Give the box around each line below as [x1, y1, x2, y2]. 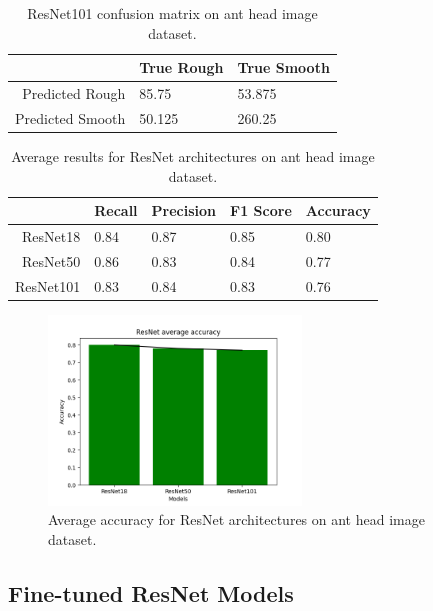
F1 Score [230, 200, 292, 221]
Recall [94, 200, 138, 221]
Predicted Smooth [15, 107, 126, 128]
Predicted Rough [22, 83, 126, 104]
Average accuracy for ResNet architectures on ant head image [48, 509, 425, 530]
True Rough [139, 57, 224, 78]
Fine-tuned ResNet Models [8, 577, 294, 608]
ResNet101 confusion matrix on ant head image [27, 3, 318, 23]
